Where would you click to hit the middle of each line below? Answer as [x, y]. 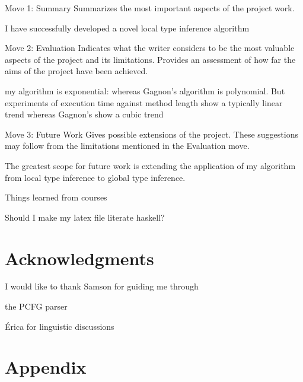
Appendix [46, 367]
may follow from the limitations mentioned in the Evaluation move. [127, 146]
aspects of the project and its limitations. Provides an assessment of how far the [150, 59]
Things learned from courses [56, 197]
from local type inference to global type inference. [95, 177]
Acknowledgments [79, 258]
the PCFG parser [36, 306]
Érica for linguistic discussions [60, 326]
